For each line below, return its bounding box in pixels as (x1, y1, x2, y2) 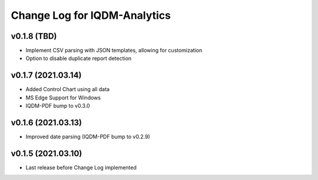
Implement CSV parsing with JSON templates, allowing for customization (25, 47, 203, 54)
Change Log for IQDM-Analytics (11, 9, 171, 22)
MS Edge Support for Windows (25, 94, 101, 101)
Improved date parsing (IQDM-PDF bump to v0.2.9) (25, 133, 150, 141)
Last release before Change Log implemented (25, 164, 137, 171)
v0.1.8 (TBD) (11, 31, 57, 41)
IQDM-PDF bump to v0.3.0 (25, 102, 91, 109)
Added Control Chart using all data (25, 86, 110, 93)
